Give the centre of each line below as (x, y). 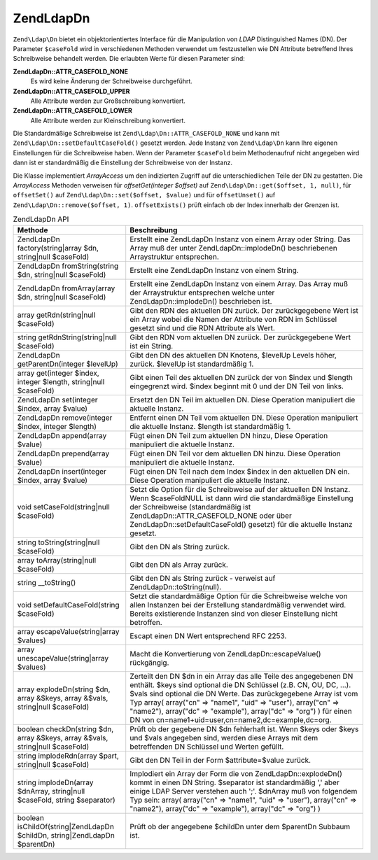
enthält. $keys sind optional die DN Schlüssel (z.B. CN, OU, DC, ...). (240, 684)
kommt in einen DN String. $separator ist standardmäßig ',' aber (234, 782)
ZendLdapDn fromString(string (68, 266)
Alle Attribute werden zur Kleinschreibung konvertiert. (108, 120)
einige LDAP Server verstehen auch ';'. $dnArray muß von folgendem (244, 791)
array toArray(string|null (57, 560)
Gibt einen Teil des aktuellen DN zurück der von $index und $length (241, 377)
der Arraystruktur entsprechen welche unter (202, 292)
